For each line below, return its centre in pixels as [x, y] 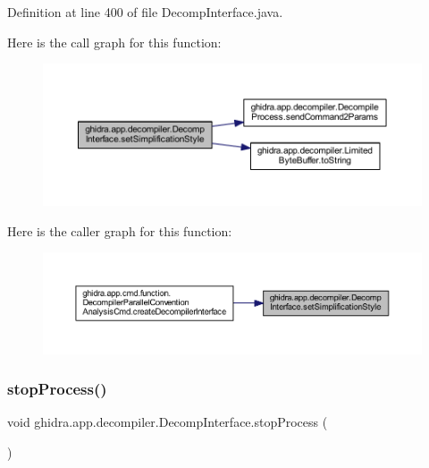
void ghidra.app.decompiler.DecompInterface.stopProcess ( [168, 422]
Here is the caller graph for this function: [120, 230]
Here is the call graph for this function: [114, 42]
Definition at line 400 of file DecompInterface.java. [145, 12]
